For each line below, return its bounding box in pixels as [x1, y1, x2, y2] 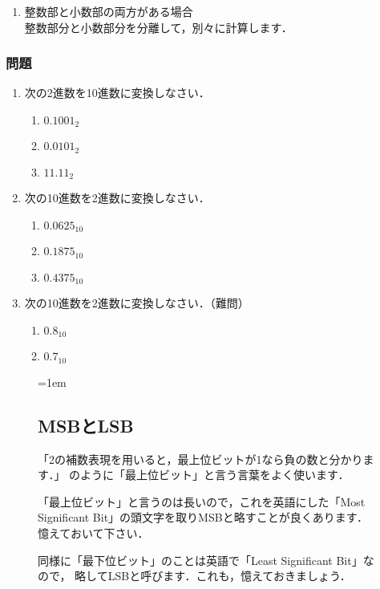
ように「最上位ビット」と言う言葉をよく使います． [80, 466, 350, 483]
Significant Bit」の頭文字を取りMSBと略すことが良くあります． [38, 509, 369, 526]
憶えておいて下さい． [38, 524, 149, 541]
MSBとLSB [38, 412, 134, 437]
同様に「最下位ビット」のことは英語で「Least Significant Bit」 [38, 551, 363, 568]
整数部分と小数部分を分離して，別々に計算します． [24, 18, 293, 35]
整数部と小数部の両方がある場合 [24, 3, 193, 19]
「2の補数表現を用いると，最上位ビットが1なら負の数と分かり [38, 450, 363, 467]
